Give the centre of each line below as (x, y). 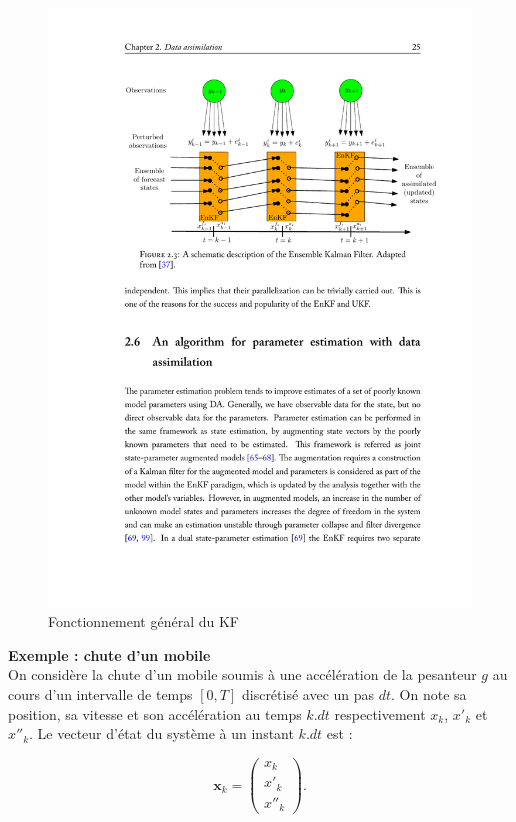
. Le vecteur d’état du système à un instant (161, 733)
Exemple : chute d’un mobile (109, 654)
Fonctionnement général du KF (144, 621)
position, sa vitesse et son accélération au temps (155, 713)
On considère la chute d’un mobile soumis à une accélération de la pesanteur (242, 674)
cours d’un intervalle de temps (100, 694)
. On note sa (429, 694)
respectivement (380, 713)
